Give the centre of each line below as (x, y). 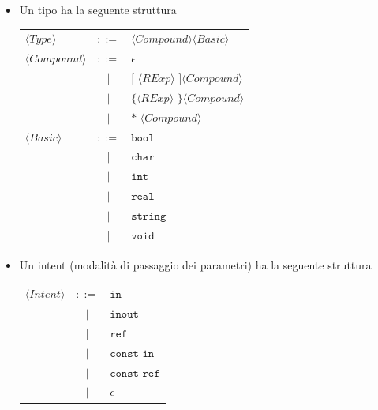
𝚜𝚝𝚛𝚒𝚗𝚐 (149, 216)
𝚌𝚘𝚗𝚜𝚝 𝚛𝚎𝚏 (135, 373)
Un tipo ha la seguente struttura (98, 9)
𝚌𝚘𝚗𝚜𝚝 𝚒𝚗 (132, 354)
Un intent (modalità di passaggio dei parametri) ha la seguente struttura (195, 264)
